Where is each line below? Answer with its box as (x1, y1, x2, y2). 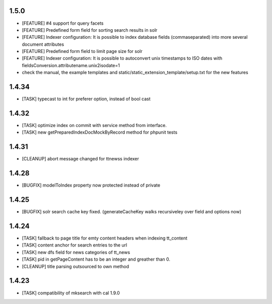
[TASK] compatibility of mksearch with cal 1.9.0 (22, 290, 120, 296)
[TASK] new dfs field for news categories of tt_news (22, 249, 130, 255)
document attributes (22, 41, 64, 47)
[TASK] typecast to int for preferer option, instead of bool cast (22, 96, 151, 102)
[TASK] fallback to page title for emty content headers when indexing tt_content (22, 235, 187, 241)
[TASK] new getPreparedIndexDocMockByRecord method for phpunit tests (22, 129, 178, 136)
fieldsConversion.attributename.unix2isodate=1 (22, 62, 120, 68)
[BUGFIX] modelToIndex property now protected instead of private (22, 182, 161, 189)
